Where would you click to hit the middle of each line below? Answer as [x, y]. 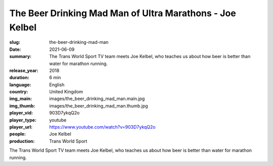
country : [19, 92]
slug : [15, 42]
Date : [15, 49]
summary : [20, 57]
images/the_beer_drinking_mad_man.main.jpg [97, 99]
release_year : [24, 70]
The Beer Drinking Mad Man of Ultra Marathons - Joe [123, 13]
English [57, 85]
